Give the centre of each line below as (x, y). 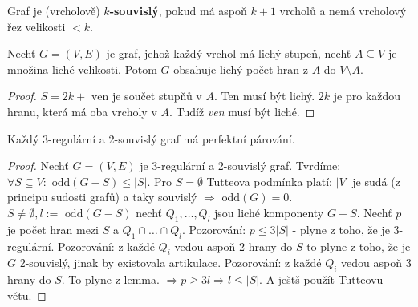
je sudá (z (376, 181)
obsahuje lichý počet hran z (241, 69)
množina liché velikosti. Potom (82, 69)
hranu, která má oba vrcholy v (82, 111)
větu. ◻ (27, 295)
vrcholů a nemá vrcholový (343, 10)
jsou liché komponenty (269, 212)
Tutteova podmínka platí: (269, 181)
